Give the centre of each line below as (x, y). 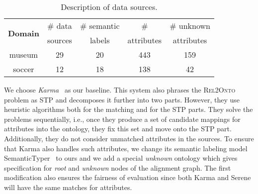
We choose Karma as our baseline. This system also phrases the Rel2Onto (120, 90)
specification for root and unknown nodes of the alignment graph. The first (118, 167)
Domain (24, 33)
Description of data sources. (109, 7)
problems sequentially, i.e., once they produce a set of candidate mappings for (122, 119)
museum (24, 54)
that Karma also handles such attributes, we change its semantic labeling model (126, 148)
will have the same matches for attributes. (68, 187)
